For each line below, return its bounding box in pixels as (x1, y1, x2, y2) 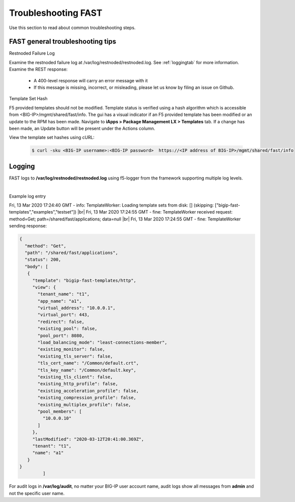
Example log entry (9, 193, 46, 199)
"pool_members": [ (37, 408, 82, 414)
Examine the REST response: (9, 67, 68, 72)
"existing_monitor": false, (37, 347, 105, 352)
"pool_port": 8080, (37, 333, 85, 338)
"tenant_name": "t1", (37, 291, 90, 297)
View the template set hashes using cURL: (9, 135, 95, 141)
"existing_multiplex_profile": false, (37, 402, 131, 407)
